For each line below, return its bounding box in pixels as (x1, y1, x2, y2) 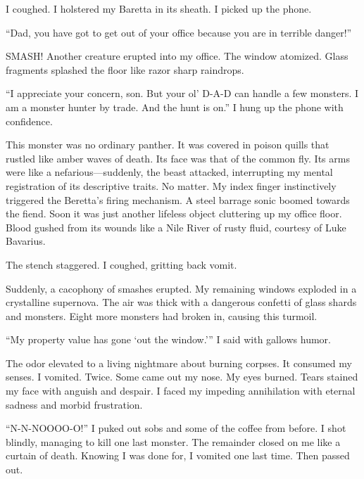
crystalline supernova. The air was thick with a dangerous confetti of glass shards (6, 295, 357, 309)
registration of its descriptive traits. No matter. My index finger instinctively (6, 178, 337, 193)
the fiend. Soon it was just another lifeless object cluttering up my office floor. (6, 206, 342, 221)
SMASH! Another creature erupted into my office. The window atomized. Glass (6, 49, 349, 63)
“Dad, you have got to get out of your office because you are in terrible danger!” (6, 25, 352, 39)
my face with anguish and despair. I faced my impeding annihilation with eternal (6, 383, 356, 398)
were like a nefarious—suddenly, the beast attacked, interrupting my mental (6, 165, 333, 179)
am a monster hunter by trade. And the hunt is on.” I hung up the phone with (6, 99, 344, 114)
